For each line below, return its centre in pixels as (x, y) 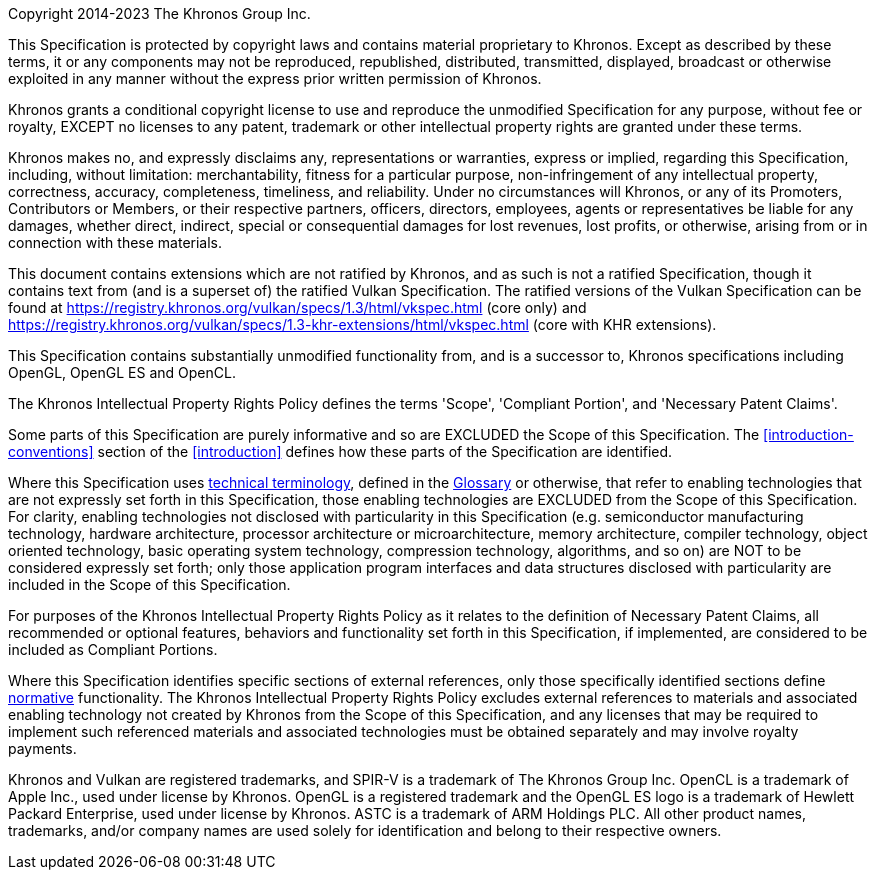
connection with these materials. (115, 242)
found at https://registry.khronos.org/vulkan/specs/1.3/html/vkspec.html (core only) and (297, 307)
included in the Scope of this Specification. (149, 584)
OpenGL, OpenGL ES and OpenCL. (122, 372)
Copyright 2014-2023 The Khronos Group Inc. (159, 13)
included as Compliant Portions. (113, 649)
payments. (42, 748)
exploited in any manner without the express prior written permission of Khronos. (275, 78)
